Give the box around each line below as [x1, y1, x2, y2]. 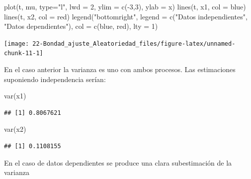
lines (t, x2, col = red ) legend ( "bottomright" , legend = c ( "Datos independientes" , [4, 11, 248, 21]
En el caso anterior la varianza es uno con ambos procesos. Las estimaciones [4, 64, 236, 75]
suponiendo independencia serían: [4, 74, 106, 84]
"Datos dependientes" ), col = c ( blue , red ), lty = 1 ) [4, 21, 158, 31]
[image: [4, 40, 29, 47]
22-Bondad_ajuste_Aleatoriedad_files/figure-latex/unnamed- [32, 40, 236, 47]
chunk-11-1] [4, 50, 43, 57]
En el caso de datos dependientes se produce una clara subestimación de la [4, 157, 232, 168]
